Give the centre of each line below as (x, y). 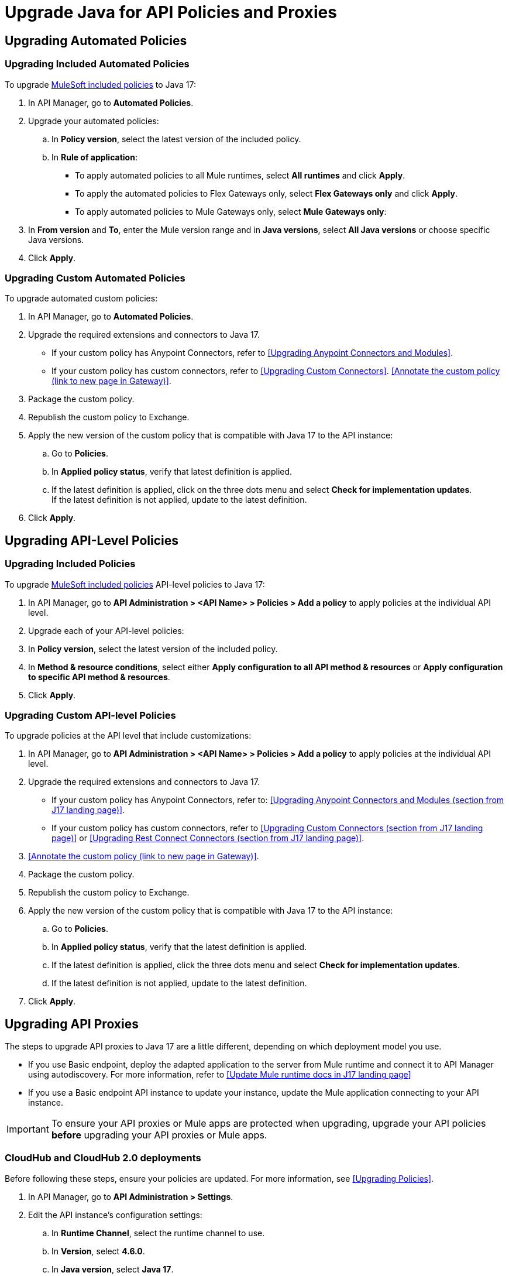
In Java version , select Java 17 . (113, 1269)
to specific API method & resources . (99, 677)
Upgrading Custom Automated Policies (95, 278)
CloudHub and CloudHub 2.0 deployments (103, 1158)
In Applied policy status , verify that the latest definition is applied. (179, 947)
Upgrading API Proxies (72, 1024)
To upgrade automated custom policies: (81, 299)
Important (28, 1129)
